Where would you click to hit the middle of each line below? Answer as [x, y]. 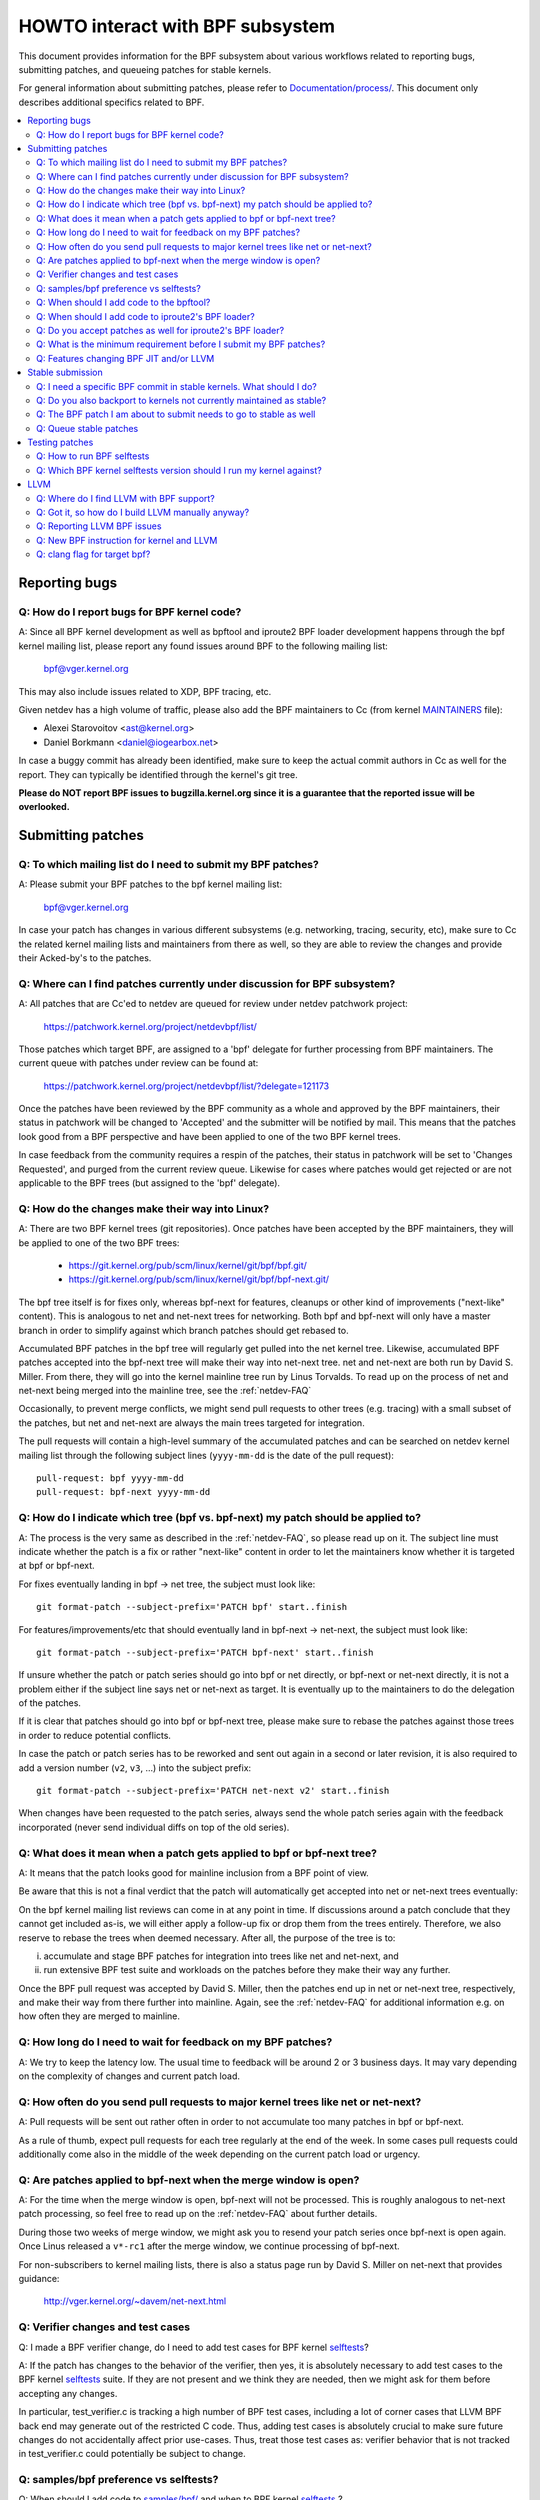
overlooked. [44, 807]
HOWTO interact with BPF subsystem [176, 26]
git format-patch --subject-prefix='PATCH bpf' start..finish [192, 1607]
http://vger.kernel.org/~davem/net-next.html [135, 2301]
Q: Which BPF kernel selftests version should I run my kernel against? [179, 470]
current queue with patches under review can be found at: [138, 1063]
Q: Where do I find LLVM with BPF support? [125, 498]
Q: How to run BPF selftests [93, 456]
